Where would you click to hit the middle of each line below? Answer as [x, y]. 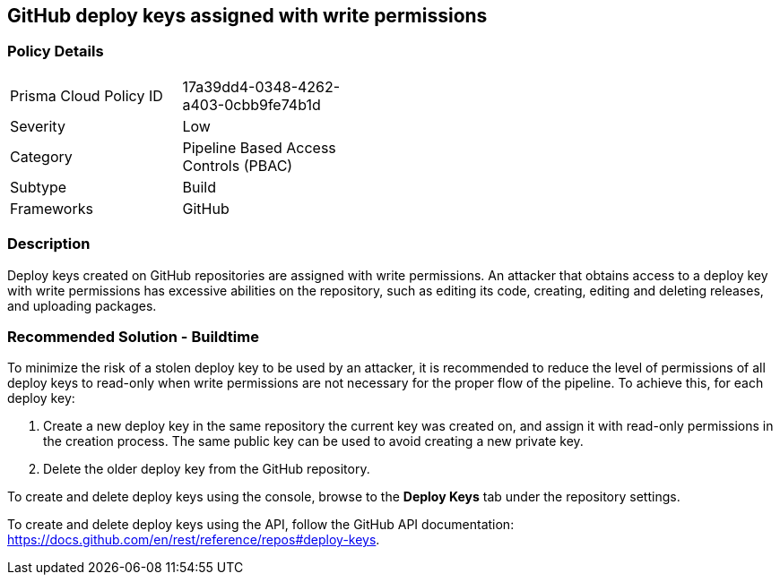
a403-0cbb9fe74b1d [251, 104]
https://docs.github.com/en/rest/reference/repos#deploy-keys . [194, 540]
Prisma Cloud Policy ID [87, 95]
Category [41, 156]
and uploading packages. [82, 305]
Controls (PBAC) [238, 165]
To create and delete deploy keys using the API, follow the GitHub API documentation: [261, 525]
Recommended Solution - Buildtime [133, 336]
